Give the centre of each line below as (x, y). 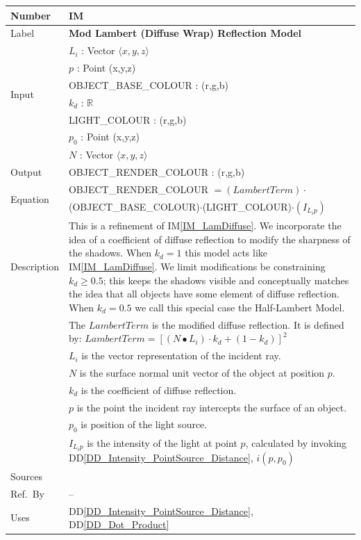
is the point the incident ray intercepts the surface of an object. (212, 407)
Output (26, 172)
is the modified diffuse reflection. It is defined (248, 324)
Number (31, 15)
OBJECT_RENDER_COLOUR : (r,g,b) (157, 172)
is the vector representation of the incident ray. (181, 355)
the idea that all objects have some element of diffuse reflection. (204, 294)
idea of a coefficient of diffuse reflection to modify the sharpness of (209, 239)
